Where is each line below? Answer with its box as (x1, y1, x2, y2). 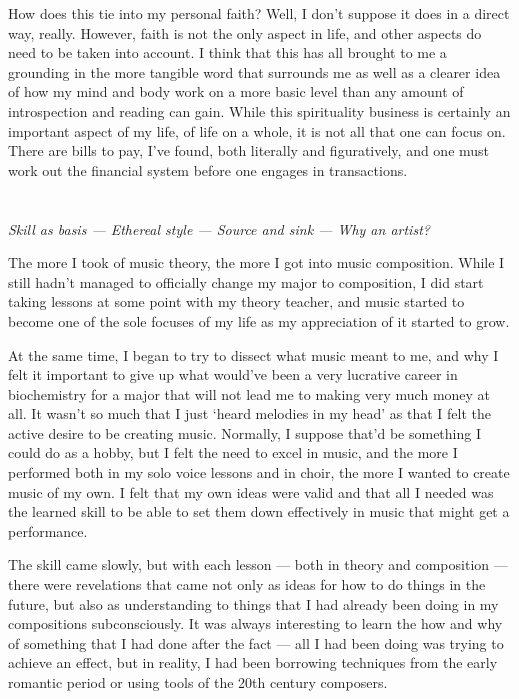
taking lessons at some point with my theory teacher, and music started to (8, 291, 465, 312)
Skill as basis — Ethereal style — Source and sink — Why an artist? (8, 218, 430, 239)
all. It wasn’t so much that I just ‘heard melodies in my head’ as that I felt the (8, 403, 491, 424)
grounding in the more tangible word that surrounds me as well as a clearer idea (8, 61, 501, 82)
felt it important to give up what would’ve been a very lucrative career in (8, 364, 458, 385)
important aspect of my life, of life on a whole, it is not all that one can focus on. (8, 120, 506, 141)
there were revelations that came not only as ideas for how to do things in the (8, 574, 486, 595)
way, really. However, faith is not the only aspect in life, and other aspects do (8, 22, 482, 43)
